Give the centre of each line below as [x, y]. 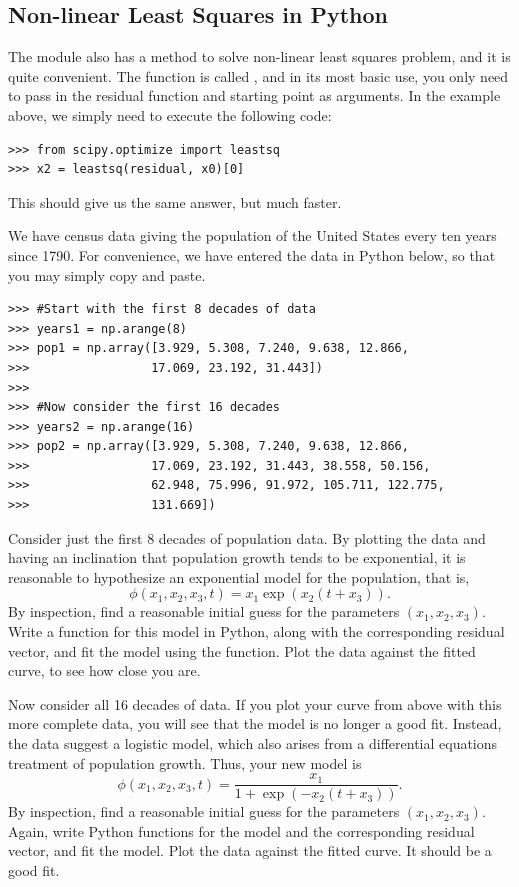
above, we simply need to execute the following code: [170, 114]
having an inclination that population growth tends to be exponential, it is [237, 557]
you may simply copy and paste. [107, 274]
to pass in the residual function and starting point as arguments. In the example [254, 95]
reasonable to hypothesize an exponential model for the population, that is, [239, 576]
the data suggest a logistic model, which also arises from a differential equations [253, 743]
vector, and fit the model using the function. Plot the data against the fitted [242, 650]
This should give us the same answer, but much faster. [175, 201]
